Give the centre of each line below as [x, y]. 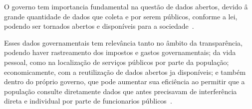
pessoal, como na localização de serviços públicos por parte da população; [117, 62]
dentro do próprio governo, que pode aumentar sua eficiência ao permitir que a [125, 82]
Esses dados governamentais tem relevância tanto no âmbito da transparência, [123, 42]
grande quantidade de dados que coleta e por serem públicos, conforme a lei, [121, 16]
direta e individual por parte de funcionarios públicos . [88, 101]
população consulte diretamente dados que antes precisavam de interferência [121, 91]
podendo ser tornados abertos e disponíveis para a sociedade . [99, 26]
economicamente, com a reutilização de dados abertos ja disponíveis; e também [125, 72]
